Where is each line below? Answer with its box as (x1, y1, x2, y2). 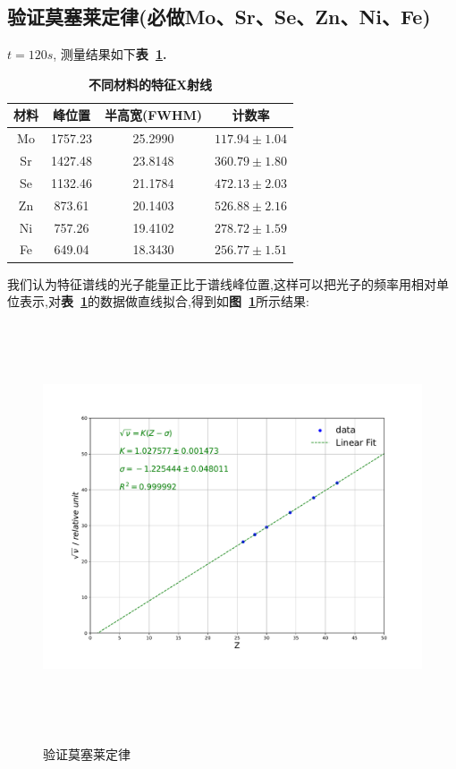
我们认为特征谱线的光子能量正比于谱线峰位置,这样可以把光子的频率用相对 (7, 274, 436, 293)
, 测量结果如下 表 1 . (53, 45, 167, 64)
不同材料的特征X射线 (88, 74, 213, 93)
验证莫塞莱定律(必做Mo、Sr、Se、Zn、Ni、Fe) (7, 3, 431, 30)
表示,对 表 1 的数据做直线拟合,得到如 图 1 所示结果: (19, 292, 309, 311)
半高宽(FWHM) (104, 106, 203, 124)
